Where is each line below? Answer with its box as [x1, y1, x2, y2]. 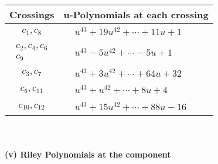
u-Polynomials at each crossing [63, 8, 209, 21]
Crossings [9, 8, 54, 21]
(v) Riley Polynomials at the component [5, 148, 171, 160]
